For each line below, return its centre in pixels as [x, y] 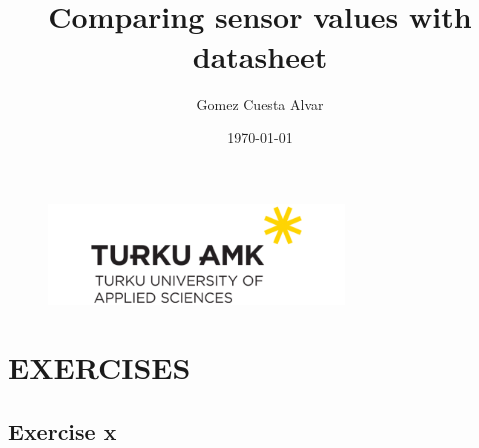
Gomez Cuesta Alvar [260, 103]
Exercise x [62, 430]
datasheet [260, 55]
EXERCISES [99, 367]
